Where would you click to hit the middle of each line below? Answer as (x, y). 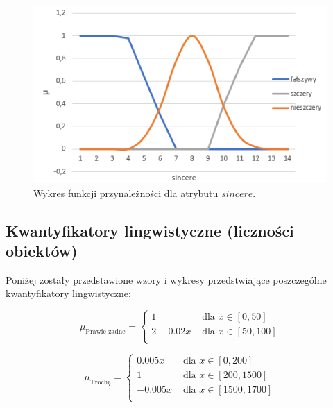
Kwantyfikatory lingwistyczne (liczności (150, 230)
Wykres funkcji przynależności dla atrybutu (126, 193)
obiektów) (42, 250)
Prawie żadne (105, 331)
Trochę (100, 382)
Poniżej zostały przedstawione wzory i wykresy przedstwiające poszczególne (166, 279)
